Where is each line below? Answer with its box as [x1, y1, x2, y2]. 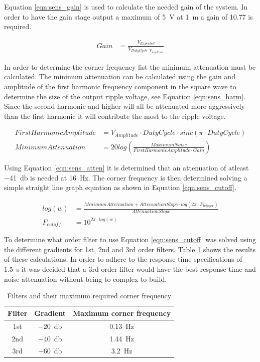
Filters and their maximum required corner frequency [7, 290, 172, 301]
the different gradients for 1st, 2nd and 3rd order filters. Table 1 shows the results [4, 244, 255, 254]
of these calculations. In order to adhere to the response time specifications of [4, 254, 242, 264]
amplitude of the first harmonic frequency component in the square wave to [4, 81, 236, 92]
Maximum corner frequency [73, 307, 171, 318]
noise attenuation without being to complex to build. [4, 273, 167, 284]
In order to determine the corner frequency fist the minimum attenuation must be [4, 61, 256, 72]
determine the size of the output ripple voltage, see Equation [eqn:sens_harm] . [4, 91, 246, 101]
